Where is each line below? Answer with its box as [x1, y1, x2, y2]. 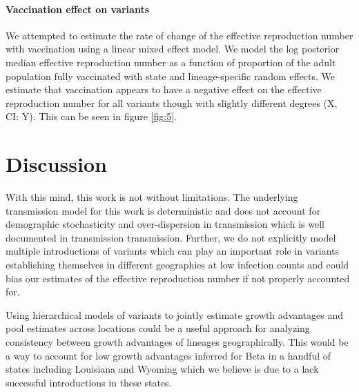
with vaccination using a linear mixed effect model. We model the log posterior [6, 41, 340, 56]
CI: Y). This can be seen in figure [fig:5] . [6, 109, 177, 124]
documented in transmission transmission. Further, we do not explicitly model [6, 230, 336, 244]
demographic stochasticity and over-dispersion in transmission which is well [6, 217, 324, 231]
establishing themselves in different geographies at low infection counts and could [6, 257, 349, 272]
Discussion [6, 150, 107, 178]
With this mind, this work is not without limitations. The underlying [6, 190, 298, 204]
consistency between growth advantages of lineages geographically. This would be [6, 335, 349, 349]
